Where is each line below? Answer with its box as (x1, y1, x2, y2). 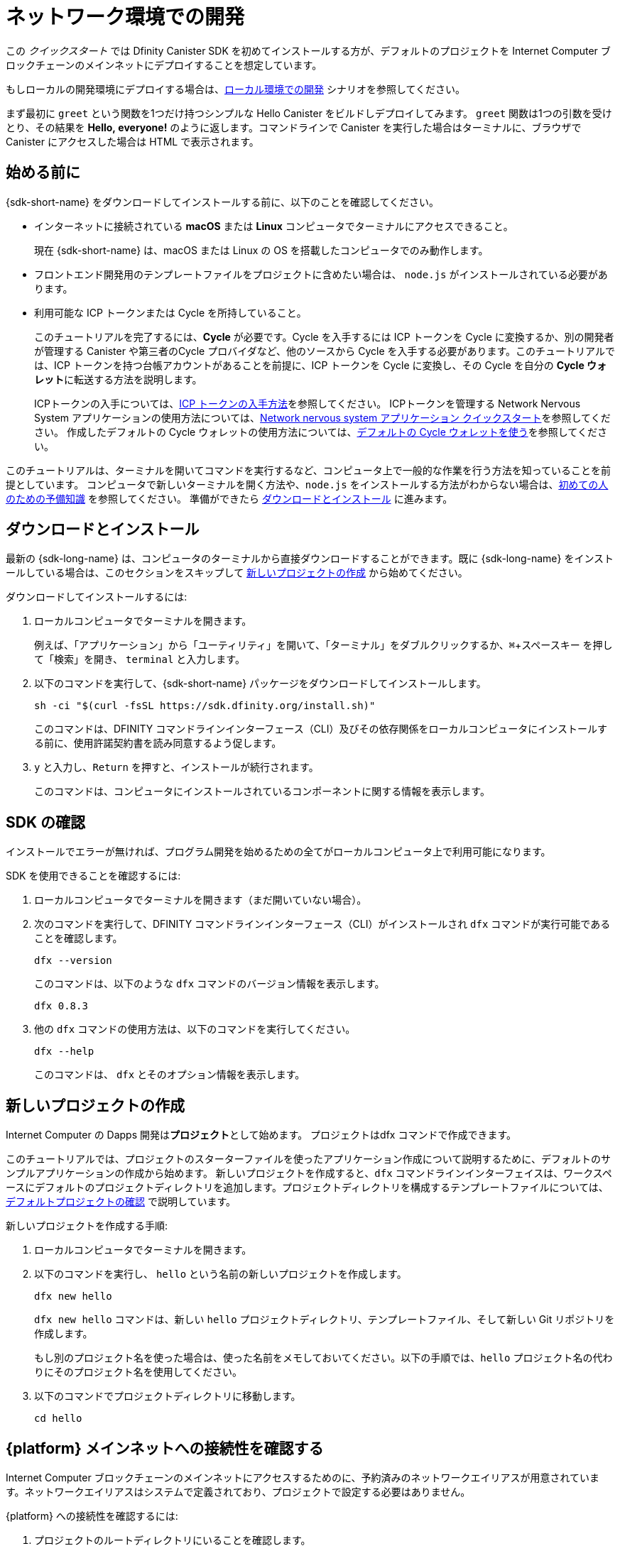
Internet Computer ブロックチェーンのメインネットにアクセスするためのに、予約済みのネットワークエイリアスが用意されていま (6, 1471, 600, 1484)
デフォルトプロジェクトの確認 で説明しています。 (6, 1195, 236, 1208)
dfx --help (34, 1046, 94, 1058)
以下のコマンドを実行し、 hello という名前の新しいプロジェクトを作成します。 (34, 1268, 407, 1281)
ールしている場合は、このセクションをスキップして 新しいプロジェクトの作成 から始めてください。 (6, 566, 468, 579)
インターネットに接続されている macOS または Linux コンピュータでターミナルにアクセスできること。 (34, 219, 513, 232)
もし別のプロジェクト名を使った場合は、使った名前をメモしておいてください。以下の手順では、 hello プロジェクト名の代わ (34, 1352, 613, 1364)
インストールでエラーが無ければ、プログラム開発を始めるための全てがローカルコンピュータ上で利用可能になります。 (6, 845, 551, 858)
